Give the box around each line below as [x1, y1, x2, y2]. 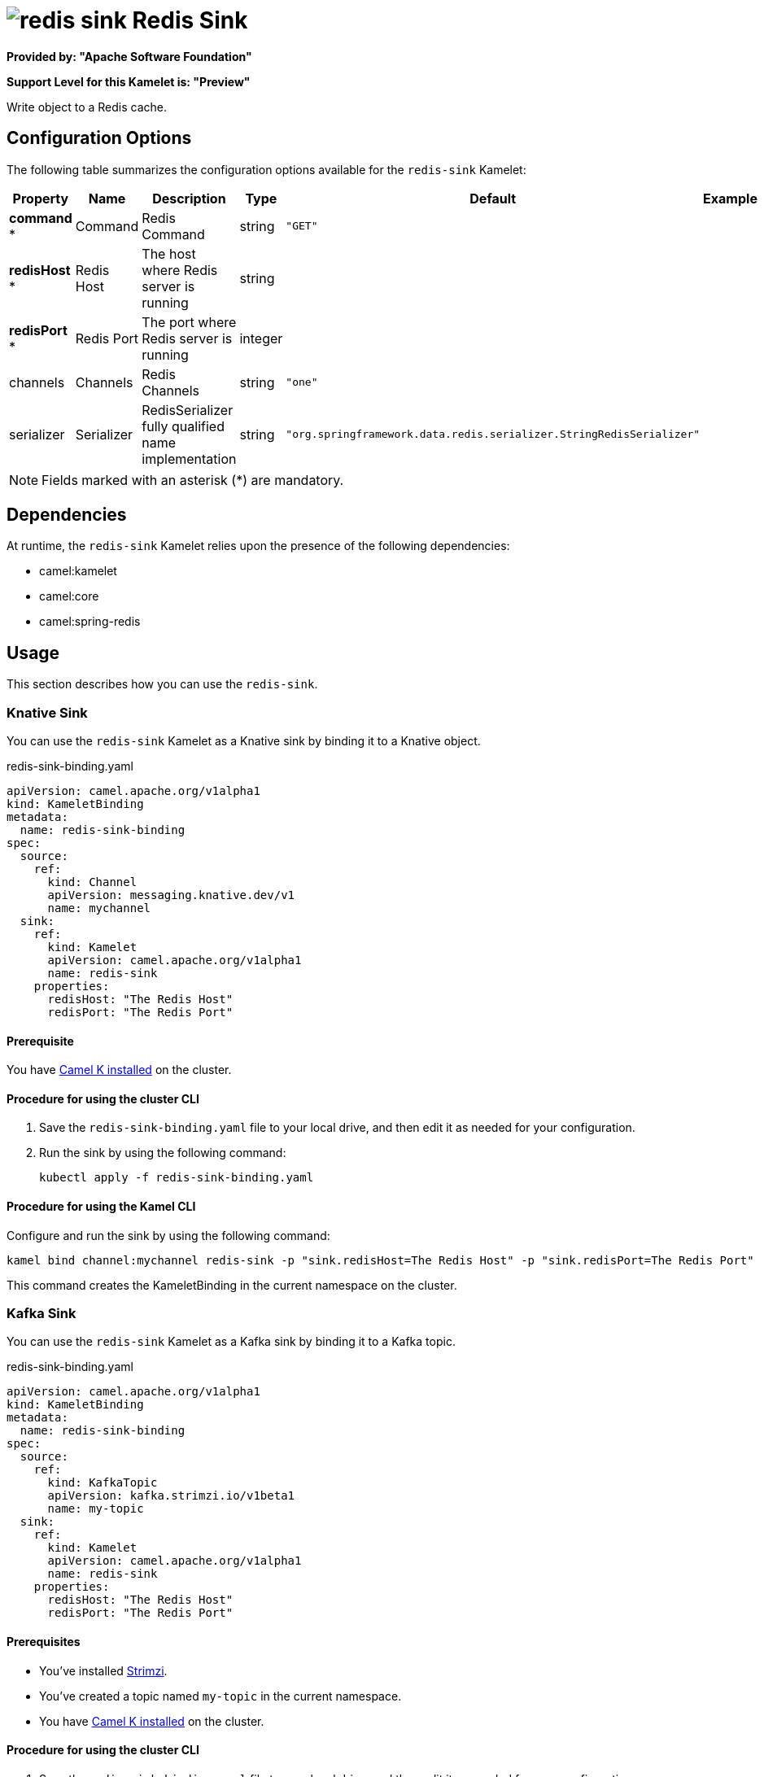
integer [239, 330, 283, 347]
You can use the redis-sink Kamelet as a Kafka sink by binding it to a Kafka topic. [7, 1334, 456, 1349]
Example [703, 190, 757, 207]
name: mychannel [47, 902, 151, 915]
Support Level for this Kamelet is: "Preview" [7, 74, 251, 89]
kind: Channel [47, 875, 138, 889]
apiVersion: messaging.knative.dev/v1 [47, 888, 295, 902]
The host [142, 245, 196, 262]
